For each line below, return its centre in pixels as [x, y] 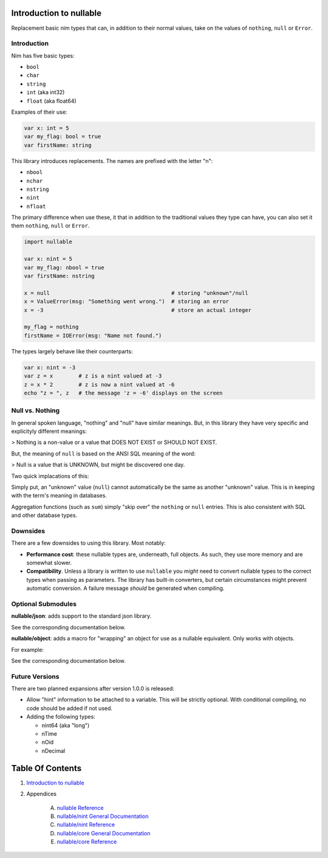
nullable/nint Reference [86, 825]
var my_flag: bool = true [63, 137]
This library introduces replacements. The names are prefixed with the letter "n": [112, 161]
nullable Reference [80, 808]
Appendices [42, 794]
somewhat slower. [49, 563]
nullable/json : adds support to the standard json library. [81, 616]
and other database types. [44, 515]
